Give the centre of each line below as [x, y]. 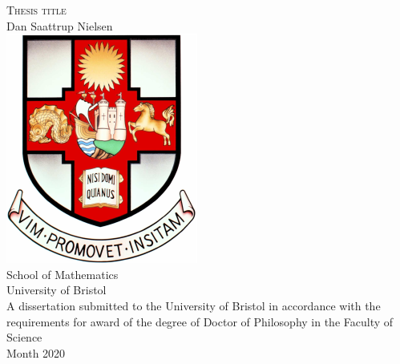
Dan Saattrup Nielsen [60, 25]
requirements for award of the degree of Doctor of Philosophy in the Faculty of [200, 321]
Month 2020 [36, 352]
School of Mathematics [63, 274]
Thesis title [36, 10]
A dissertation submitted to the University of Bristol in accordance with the [194, 305]
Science [24, 337]
